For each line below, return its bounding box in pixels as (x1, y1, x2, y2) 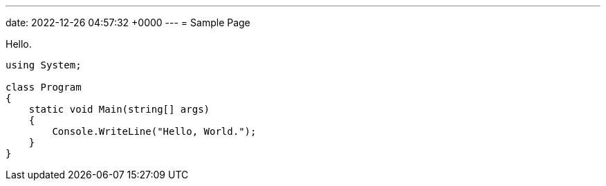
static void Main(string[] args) (28, 104, 210, 115)
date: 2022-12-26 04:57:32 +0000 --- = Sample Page (6, 17, 250, 28)
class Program (6, 82, 82, 93)
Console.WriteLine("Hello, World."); (52, 126, 257, 137)
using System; (6, 59, 82, 71)
